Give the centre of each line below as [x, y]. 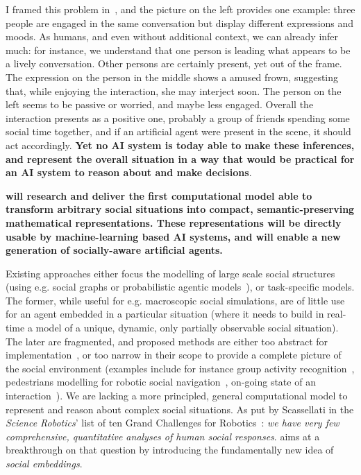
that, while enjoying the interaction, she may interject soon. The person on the [174, 90]
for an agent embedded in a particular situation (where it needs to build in [165, 314]
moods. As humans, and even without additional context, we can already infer [172, 36]
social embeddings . [44, 463]
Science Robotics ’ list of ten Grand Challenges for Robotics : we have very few [173, 423]
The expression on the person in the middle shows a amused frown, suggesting [172, 77]
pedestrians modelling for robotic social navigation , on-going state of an [161, 382]
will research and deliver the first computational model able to [159, 195]
